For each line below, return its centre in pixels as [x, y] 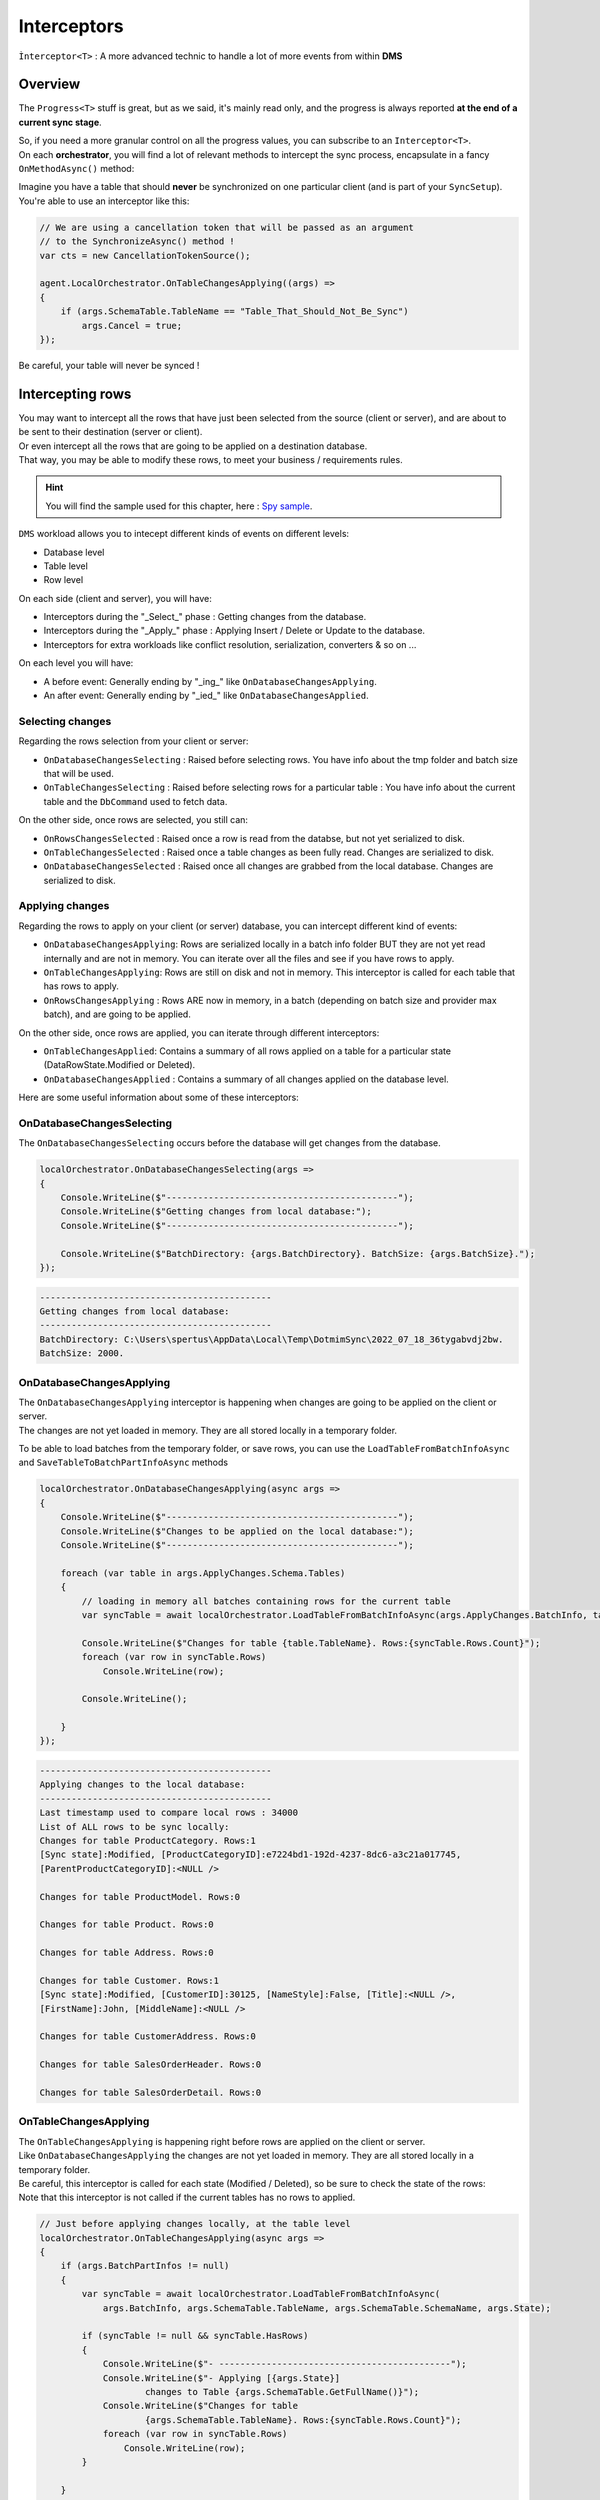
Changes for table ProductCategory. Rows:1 [148, 1840]
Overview [49, 84]
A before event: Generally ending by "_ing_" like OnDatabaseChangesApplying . [210, 681]
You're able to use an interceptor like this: [104, 201]
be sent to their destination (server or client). [110, 432]
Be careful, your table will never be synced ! [109, 365]
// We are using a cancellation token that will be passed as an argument [227, 227]
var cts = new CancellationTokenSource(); [145, 255]
